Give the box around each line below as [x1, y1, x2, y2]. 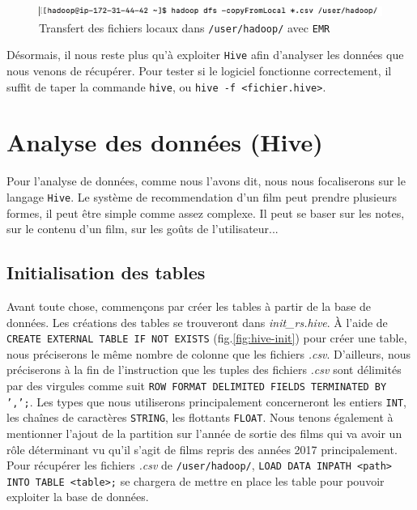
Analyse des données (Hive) [6, 125, 323, 159]
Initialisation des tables [6, 260, 206, 285]
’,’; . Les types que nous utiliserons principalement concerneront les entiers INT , [6, 393, 406, 410]
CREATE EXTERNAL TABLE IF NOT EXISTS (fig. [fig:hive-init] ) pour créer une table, [6, 329, 407, 346]
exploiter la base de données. [6, 488, 149, 505]
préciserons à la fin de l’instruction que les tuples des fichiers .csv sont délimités [6, 361, 402, 378]
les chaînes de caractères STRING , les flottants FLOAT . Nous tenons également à [6, 409, 394, 426]
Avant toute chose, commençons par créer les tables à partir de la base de [6, 297, 372, 314]
